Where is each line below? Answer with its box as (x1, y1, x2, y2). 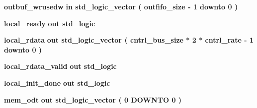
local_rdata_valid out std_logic (4, 61, 117, 71)
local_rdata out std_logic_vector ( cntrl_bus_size (4, 35, 183, 45)
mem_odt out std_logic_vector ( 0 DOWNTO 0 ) (4, 94, 182, 105)
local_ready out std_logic (4, 18, 95, 28)
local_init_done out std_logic (4, 77, 110, 88)
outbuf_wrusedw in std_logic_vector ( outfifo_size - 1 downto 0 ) (4, 1, 238, 11)
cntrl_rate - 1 (205, 35, 254, 45)
